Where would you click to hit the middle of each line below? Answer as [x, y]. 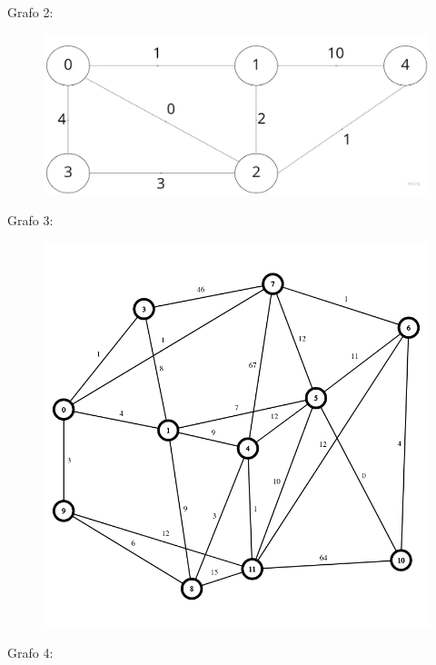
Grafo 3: [30, 219]
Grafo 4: [30, 653]
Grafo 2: [30, 12]
